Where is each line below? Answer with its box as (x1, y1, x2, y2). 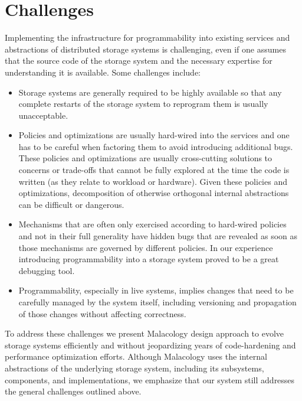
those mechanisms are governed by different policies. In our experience (18, 241, 273, 253)
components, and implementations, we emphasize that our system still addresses (5, 373, 295, 386)
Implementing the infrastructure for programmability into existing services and (5, 31, 290, 44)
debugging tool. (18, 264, 75, 276)
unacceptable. (18, 109, 68, 121)
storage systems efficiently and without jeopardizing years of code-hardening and (5, 338, 296, 351)
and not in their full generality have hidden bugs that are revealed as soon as (18, 230, 298, 242)
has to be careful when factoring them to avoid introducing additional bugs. (18, 140, 293, 152)
